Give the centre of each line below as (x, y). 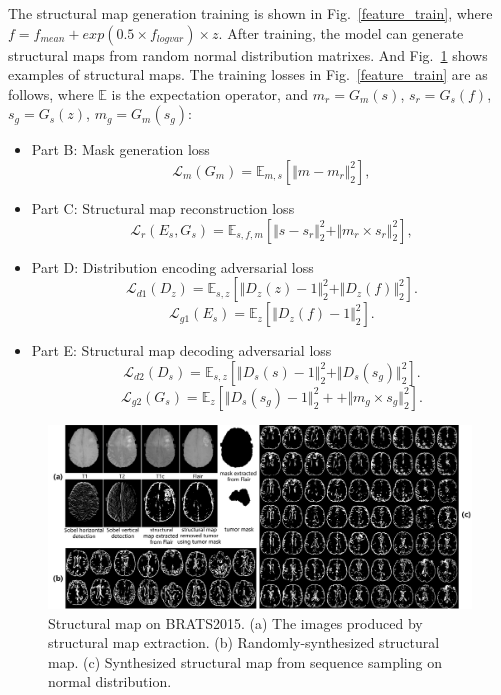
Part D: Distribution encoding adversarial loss (172, 266)
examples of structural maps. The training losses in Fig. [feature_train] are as (248, 74)
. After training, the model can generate (341, 32)
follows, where (51, 93)
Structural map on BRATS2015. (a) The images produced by (235, 622)
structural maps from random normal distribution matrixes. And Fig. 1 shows (248, 54)
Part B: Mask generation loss (120, 149)
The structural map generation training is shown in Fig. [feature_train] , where (250, 13)
